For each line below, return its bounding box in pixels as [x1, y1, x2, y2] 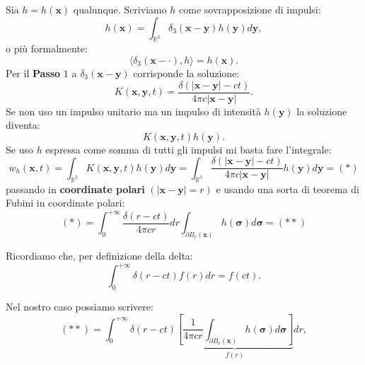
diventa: [6, 117, 40, 132]
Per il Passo [6, 65, 61, 80]
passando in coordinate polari [6, 181, 145, 196]
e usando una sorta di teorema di [216, 181, 359, 196]
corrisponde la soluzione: [133, 65, 240, 80]
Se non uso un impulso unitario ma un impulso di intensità [6, 103, 261, 118]
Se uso [6, 141, 33, 156]
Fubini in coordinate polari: [6, 195, 125, 210]
